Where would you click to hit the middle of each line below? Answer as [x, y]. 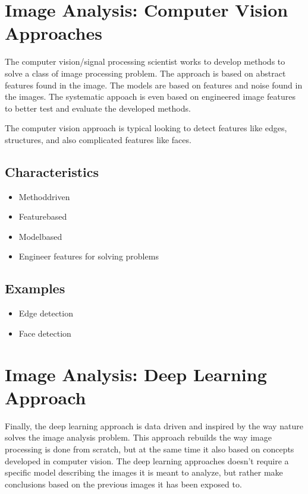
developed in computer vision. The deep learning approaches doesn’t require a [147, 460]
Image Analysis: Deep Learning [136, 374]
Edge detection [46, 313]
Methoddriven [44, 196]
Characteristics [52, 171]
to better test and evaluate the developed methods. [98, 108]
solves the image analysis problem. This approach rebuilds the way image [138, 437]
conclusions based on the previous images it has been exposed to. [123, 484]
